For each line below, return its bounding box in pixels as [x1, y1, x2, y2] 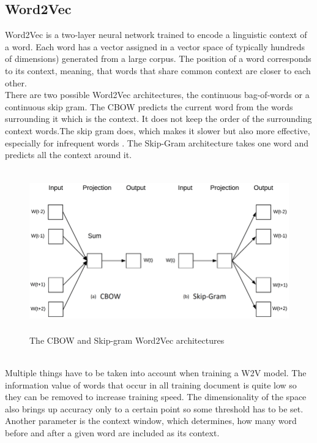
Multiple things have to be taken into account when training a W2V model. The [5, 366, 307, 379]
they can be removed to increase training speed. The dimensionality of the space [5, 390, 307, 403]
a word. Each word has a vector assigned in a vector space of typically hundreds [5, 40, 305, 53]
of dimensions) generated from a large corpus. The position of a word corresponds [5, 52, 311, 65]
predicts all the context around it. [5, 148, 132, 161]
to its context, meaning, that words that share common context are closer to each [5, 64, 311, 77]
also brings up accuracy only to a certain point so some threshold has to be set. [5, 402, 304, 415]
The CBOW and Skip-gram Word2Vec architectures [29, 333, 225, 346]
